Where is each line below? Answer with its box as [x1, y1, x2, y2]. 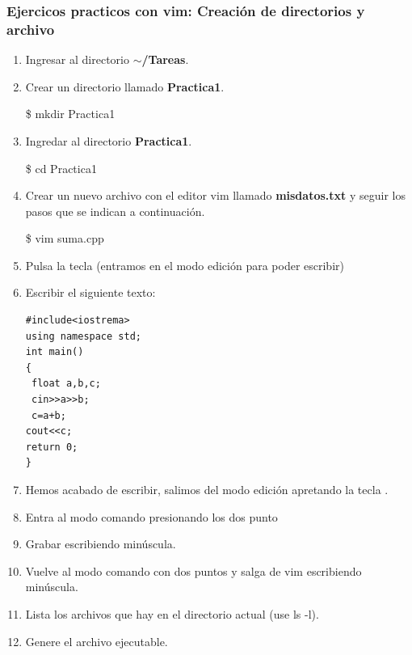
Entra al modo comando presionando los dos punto [25, 508, 278, 525]
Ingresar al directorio [25, 51, 129, 68]
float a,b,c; [31, 378, 101, 390]
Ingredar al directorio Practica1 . [25, 132, 192, 149]
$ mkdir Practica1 [25, 105, 116, 122]
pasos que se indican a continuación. [25, 202, 205, 219]
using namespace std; [25, 330, 141, 342]
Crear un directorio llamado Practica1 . [25, 78, 225, 95]
